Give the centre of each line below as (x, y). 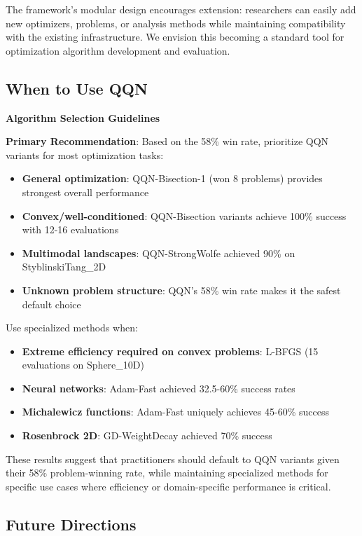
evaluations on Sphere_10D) (83, 365)
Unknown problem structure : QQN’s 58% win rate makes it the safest (181, 290)
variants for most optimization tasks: (85, 154)
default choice (51, 304)
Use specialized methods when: (72, 328)
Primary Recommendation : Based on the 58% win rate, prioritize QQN (167, 141)
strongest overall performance (85, 192)
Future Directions (71, 524)
